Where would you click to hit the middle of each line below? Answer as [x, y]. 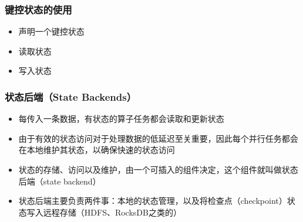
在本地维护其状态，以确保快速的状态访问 [97, 150]
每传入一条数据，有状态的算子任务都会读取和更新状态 [121, 119]
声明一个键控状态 [51, 31]
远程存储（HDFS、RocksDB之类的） [112, 212]
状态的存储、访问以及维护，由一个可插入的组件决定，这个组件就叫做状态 [158, 169]
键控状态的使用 [38, 9]
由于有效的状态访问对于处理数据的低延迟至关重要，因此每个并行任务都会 [158, 138]
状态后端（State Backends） [70, 96]
